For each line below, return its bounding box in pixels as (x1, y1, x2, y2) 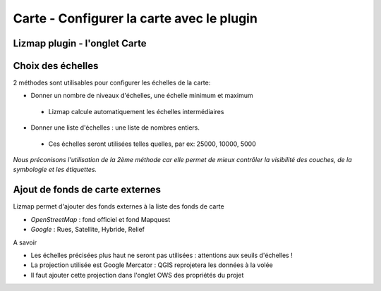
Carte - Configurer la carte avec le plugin (13, 11, 258, 26)
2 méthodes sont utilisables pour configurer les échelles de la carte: (13, 78, 211, 87)
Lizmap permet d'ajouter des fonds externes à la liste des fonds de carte (13, 202, 225, 211)
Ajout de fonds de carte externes (13, 184, 162, 196)
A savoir (13, 238, 37, 247)
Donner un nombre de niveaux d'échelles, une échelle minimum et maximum (30, 92, 253, 100)
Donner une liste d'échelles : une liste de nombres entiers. (30, 123, 200, 132)
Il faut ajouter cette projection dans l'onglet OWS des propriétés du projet (30, 271, 244, 279)
